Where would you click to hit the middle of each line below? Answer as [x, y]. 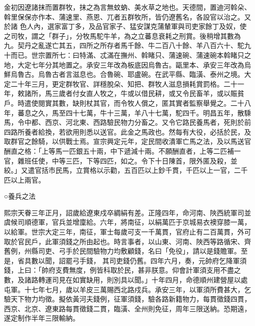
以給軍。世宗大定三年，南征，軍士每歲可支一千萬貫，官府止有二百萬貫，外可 [127, 232]
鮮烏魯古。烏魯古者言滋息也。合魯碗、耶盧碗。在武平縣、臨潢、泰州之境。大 [127, 74]
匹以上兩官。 [25, 179]
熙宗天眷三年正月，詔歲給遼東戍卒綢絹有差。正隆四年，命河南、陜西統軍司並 [127, 212]
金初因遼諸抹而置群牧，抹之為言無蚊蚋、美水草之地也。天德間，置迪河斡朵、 [127, 7]
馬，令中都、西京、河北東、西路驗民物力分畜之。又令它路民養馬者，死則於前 [127, 122]
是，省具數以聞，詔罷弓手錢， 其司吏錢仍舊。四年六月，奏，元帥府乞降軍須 [125, 260]
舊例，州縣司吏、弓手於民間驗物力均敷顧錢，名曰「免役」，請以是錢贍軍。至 [126, 251]
